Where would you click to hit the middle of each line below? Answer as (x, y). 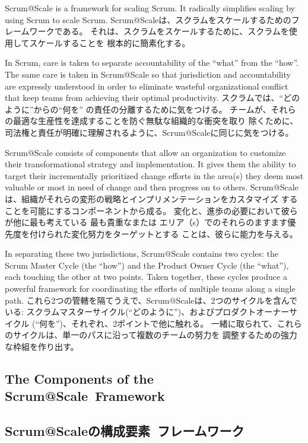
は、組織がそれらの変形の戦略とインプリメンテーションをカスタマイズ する (151, 198)
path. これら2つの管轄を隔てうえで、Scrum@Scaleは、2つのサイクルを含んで (151, 300)
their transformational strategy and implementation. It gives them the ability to (150, 164)
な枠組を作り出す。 (42, 347)
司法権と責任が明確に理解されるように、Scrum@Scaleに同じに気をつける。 (149, 132)
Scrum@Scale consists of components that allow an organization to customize (145, 152)
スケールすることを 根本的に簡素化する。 (110, 42)
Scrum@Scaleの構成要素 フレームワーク (125, 431)
